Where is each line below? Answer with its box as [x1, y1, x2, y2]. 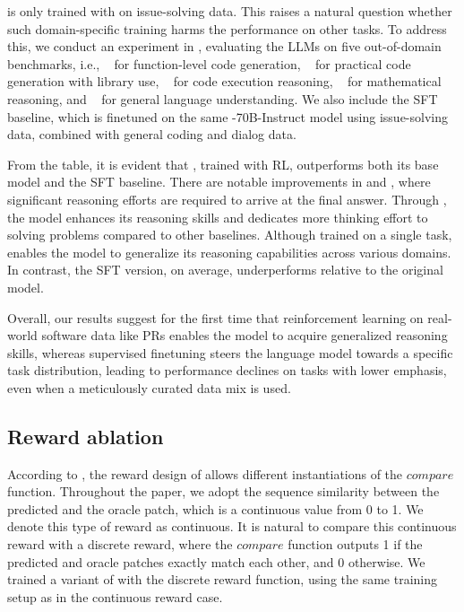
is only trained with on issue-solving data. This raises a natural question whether [7, 2, 452, 20]
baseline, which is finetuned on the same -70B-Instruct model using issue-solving [7, 107, 448, 126]
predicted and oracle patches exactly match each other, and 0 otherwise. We [7, 552, 425, 571]
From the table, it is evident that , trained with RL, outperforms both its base [7, 154, 439, 173]
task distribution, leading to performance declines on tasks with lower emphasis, [7, 361, 447, 380]
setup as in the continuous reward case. [7, 587, 223, 606]
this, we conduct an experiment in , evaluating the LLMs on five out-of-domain [7, 37, 442, 56]
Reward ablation [7, 422, 164, 450]
